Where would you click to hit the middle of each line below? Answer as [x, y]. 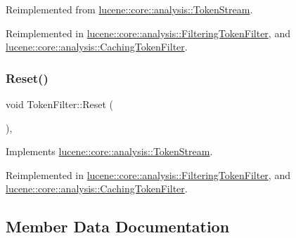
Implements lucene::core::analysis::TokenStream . [109, 151]
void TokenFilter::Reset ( [59, 104]
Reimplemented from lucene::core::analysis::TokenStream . [129, 9]
